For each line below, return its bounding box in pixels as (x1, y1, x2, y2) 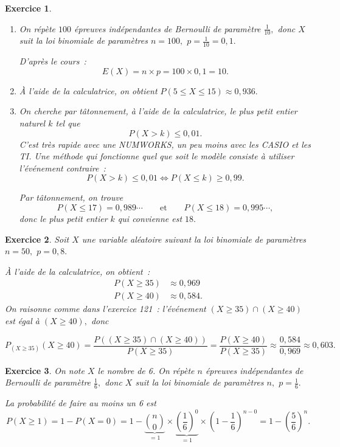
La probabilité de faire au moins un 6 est (5, 397, 156, 409)
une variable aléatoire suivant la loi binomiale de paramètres (82, 232, 307, 245)
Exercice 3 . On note (5, 364, 85, 376)
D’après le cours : (19, 55, 86, 68)
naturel (19, 117, 46, 130)
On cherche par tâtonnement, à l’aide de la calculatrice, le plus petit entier (19, 105, 297, 117)
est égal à (5, 314, 40, 327)
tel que (55, 117, 80, 130)
